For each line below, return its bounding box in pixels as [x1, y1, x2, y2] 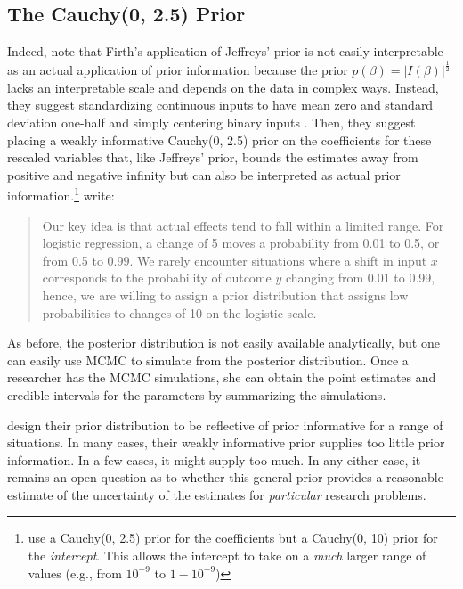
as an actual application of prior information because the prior [7, 61, 348, 79]
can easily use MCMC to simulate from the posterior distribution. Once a [7, 350, 409, 369]
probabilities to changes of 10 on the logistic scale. [42, 303, 317, 322]
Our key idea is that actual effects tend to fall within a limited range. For [42, 216, 444, 234]
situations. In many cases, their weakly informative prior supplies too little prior [7, 433, 445, 452]
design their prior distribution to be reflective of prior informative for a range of [7, 415, 443, 434]
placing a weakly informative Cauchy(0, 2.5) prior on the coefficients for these [7, 130, 432, 149]
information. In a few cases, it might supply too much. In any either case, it [7, 450, 421, 469]
